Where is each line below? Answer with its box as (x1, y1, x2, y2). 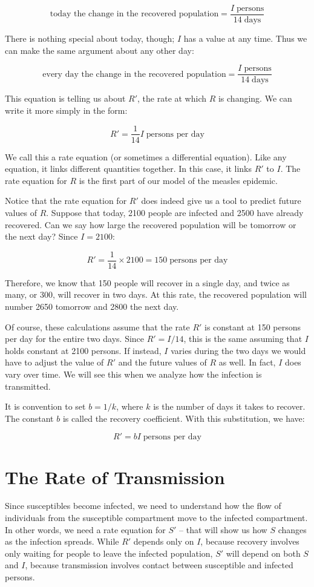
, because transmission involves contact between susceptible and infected (25, 559, 293, 571)
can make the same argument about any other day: (5, 44, 194, 56)
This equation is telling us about (5, 92, 126, 105)
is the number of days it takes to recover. (153, 400, 306, 413)
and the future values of (118, 356, 207, 369)
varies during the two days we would (171, 344, 306, 356)
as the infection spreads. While (5, 535, 119, 548)
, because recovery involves (200, 535, 299, 548)
